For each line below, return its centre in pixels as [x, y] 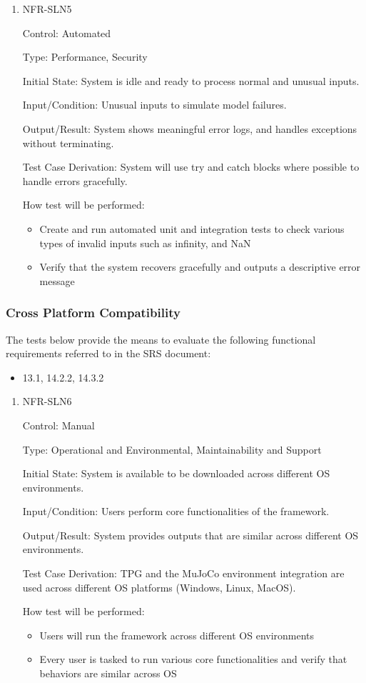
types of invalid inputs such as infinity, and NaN [145, 243]
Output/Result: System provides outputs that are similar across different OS [190, 535]
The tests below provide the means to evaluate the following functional [161, 339]
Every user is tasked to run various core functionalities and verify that [193, 659]
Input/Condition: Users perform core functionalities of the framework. [176, 511]
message [57, 280]
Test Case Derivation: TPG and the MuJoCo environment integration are [183, 573]
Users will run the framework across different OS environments [177, 635]
